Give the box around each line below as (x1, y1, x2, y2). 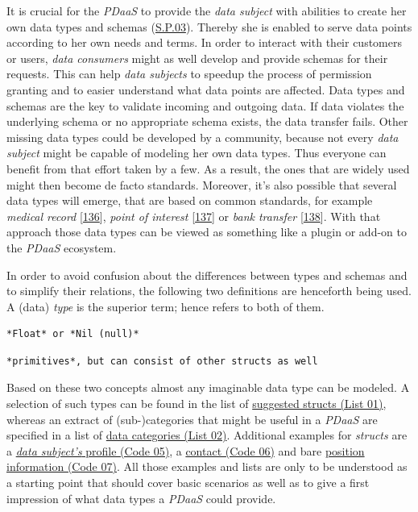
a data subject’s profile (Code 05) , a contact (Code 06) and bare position (6, 442, 365, 459)
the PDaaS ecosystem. (6, 239, 117, 256)
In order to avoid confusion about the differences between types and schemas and (6, 266, 408, 283)
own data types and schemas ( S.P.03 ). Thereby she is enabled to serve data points (6, 18, 412, 35)
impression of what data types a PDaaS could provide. (6, 489, 276, 506)
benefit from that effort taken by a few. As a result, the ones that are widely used (6, 160, 410, 177)
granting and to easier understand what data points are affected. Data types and (6, 81, 405, 98)
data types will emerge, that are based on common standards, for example (6, 192, 373, 209)
